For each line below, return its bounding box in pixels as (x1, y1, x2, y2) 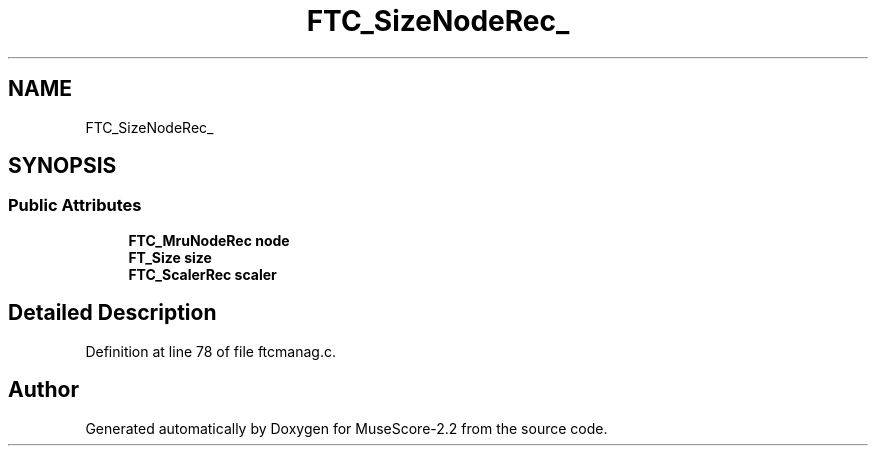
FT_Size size (128, 248, 212, 266)
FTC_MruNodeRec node (128, 231, 290, 249)
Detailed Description (8, 300, 217, 326)
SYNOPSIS (8, 153, 117, 179)
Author (8, 377, 79, 403)
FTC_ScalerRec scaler (128, 265, 277, 283)
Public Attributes (8, 195, 142, 216)
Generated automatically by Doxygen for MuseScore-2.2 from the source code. (85, 419, 608, 437)
